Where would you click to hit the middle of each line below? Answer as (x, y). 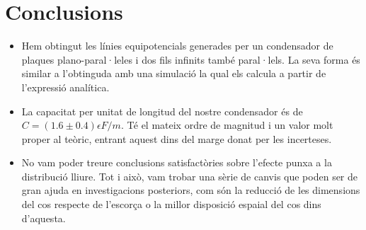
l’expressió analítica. (65, 87)
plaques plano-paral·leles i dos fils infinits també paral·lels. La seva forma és (191, 59)
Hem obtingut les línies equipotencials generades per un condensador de (177, 46)
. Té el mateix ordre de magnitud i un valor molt (227, 125)
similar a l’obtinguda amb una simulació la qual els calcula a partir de (174, 73)
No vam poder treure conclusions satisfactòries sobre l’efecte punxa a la (177, 162)
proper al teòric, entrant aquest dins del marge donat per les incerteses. (177, 138)
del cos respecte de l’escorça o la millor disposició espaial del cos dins (171, 204)
